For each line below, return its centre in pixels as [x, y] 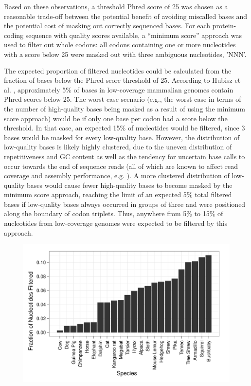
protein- [224, 26]
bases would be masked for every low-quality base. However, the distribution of [122, 137]
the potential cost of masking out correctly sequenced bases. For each [107, 26]
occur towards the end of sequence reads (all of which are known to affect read [121, 166]
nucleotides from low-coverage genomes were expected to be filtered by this [116, 223]
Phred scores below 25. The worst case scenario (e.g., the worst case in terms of [123, 99]
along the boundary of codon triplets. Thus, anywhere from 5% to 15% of [114, 213]
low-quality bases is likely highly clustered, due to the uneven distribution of [118, 147]
